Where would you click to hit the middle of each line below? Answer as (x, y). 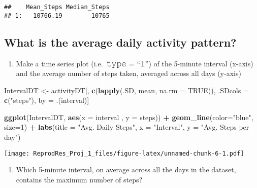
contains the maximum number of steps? (79, 179)
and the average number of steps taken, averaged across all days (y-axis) (128, 73)
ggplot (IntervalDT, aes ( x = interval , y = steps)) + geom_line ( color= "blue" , (129, 117)
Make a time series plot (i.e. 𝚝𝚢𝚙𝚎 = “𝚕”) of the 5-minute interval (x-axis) (135, 63)
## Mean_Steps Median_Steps (57, 7)
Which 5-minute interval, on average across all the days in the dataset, (126, 170)
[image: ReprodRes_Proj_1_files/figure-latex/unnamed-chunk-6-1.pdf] (124, 153)
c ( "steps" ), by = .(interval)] (47, 100)
